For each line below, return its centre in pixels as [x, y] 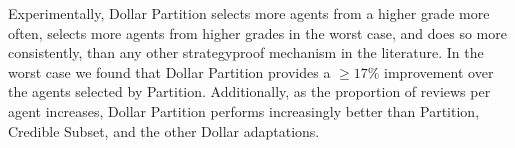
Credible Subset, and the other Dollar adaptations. [164, 130]
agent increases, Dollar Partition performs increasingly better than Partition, [244, 110]
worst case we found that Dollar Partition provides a [169, 71]
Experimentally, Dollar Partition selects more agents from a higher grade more [249, 13]
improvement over [439, 71]
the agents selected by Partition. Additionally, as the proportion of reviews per [249, 91]
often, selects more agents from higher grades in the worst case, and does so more [257, 32]
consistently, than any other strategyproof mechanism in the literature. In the [246, 52]
